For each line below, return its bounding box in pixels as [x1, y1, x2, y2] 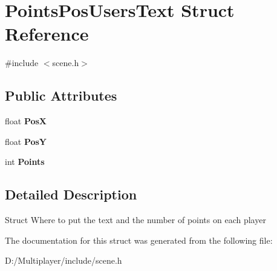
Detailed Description [5, 185, 137, 204]
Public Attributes [5, 86, 117, 105]
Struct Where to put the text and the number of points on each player [5, 213, 266, 226]
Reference [5, 21, 89, 46]
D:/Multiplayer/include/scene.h [5, 254, 122, 267]
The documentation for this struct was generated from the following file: [5, 233, 273, 246]
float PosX [5, 115, 47, 127]
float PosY [5, 135, 47, 147]
